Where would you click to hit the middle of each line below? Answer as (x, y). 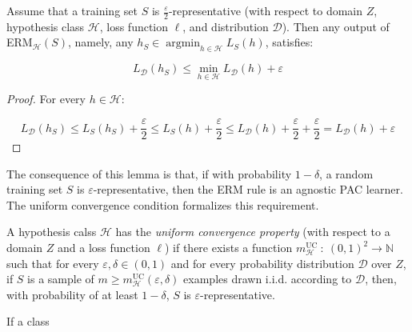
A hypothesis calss (52, 232)
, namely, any (100, 42)
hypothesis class (46, 26)
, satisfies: (289, 42)
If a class (28, 321)
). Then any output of (336, 26)
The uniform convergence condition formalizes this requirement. (163, 204)
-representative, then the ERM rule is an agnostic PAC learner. (248, 189)
